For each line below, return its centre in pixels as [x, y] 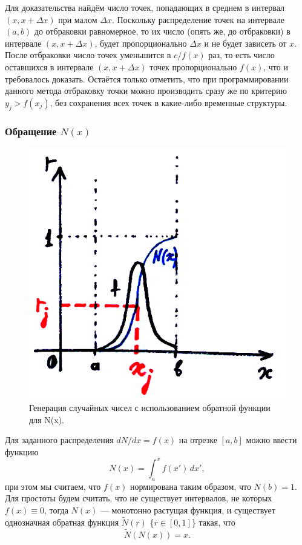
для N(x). [47, 419]
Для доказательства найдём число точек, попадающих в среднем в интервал [145, 7]
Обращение [31, 131]
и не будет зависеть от [245, 43]
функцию [22, 451]
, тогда [56, 510]
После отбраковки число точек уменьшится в [88, 55]
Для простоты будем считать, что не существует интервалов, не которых [139, 498]
